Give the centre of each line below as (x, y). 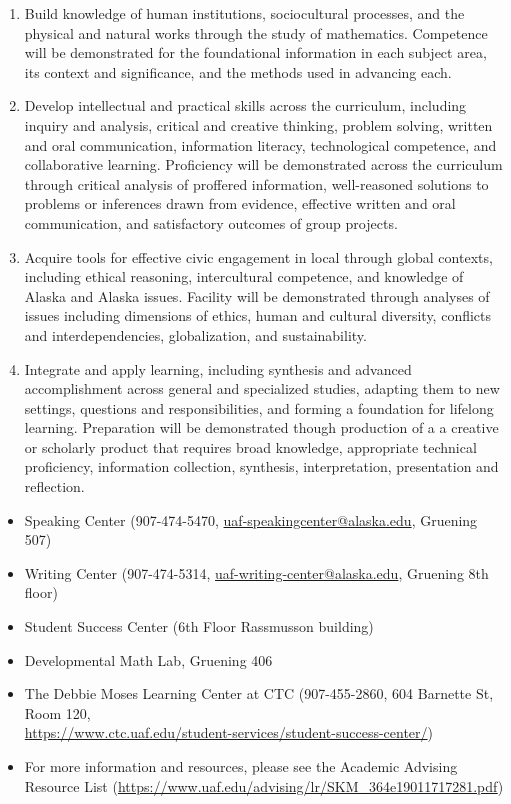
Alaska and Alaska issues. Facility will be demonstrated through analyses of (257, 295)
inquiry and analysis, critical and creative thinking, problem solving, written (258, 124)
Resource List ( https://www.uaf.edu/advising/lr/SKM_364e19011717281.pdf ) (264, 785)
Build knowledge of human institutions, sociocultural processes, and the (244, 13)
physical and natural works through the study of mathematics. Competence (256, 32)
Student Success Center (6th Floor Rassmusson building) (199, 626)
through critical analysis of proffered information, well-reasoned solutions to (256, 183)
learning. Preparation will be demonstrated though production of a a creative (261, 427)
